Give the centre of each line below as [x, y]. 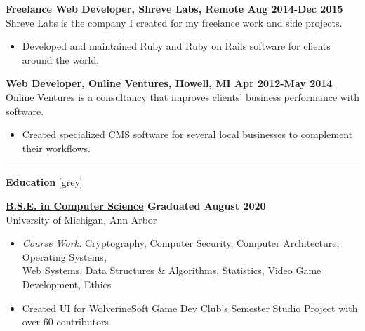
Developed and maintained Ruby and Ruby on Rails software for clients [176, 46]
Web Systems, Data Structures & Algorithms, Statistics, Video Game [172, 270]
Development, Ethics [67, 284]
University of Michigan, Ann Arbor [81, 219]
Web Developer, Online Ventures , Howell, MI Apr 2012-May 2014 [169, 83]
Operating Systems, [64, 256]
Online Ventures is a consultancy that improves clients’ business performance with [182, 96]
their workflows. [56, 148]
